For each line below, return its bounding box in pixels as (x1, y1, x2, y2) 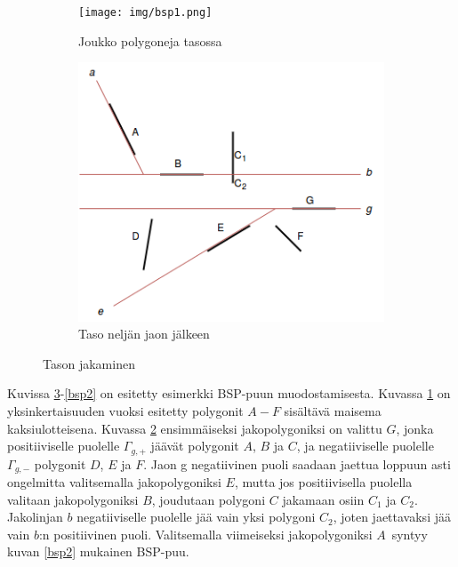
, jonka (396, 419, 434, 437)
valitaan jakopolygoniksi (7, 490, 139, 508)
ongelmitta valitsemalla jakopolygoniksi (7, 473, 221, 491)
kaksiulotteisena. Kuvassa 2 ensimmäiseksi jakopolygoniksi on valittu (7, 419, 382, 437)
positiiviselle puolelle (7, 436, 120, 455)
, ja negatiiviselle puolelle (296, 436, 434, 455)
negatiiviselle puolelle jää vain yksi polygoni (76, 507, 316, 526)
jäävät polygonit (150, 436, 239, 455)
